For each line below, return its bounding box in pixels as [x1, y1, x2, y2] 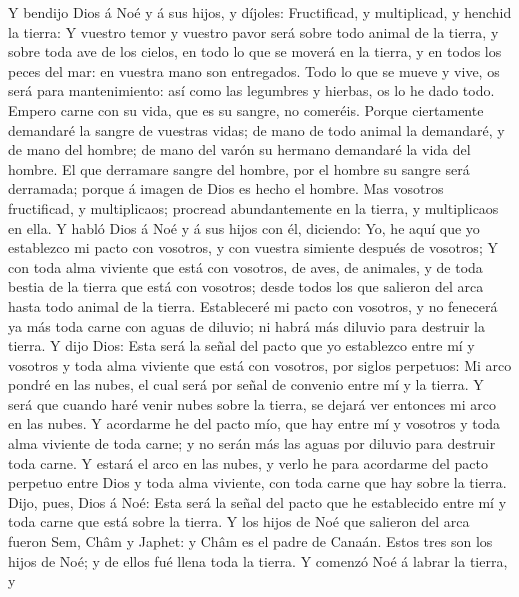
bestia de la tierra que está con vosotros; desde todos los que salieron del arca [8, 276, 484, 297]
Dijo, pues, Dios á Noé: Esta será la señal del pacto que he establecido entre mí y [8, 491, 507, 512]
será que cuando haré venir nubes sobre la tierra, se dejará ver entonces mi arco [8, 393, 496, 414]
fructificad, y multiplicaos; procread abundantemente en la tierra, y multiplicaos [8, 197, 499, 218]
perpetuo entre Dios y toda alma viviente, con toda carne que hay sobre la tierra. [8, 472, 507, 493]
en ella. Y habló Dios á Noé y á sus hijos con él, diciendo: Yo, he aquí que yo [8, 217, 480, 238]
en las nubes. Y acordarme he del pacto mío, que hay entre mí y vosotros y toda [8, 413, 500, 434]
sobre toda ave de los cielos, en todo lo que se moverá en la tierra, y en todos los [8, 41, 502, 62]
